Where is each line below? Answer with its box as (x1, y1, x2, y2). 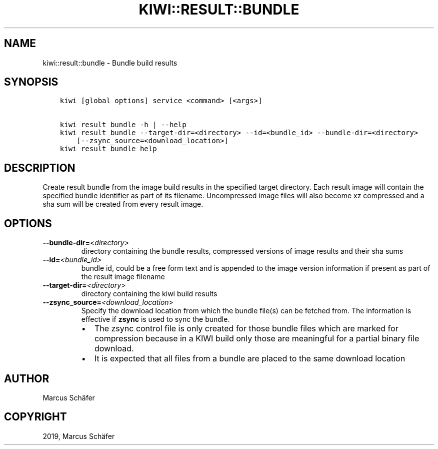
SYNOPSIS (4, 76, 58, 89)
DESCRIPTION (4, 161, 75, 174)
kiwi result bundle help (59, 145, 157, 153)
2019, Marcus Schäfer (42, 431, 115, 440)
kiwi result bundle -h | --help (59, 121, 186, 129)
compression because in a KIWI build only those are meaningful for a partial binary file (94, 333, 419, 344)
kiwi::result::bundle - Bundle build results (42, 58, 177, 67)
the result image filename (81, 272, 165, 281)
